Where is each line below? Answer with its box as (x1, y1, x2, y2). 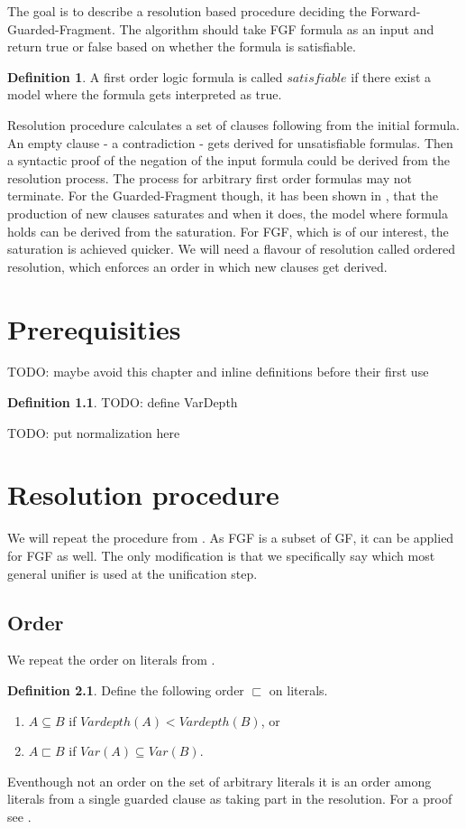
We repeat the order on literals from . (7, 650, 215, 669)
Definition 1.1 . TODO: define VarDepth (7, 393, 238, 412)
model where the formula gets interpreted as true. (7, 85, 282, 104)
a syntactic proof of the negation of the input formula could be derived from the (7, 151, 451, 170)
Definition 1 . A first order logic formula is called (7, 67, 283, 86)
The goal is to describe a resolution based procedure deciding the (7, 2, 367, 20)
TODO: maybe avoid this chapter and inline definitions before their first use (7, 362, 429, 381)
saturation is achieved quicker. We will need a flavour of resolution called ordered (7, 239, 456, 258)
